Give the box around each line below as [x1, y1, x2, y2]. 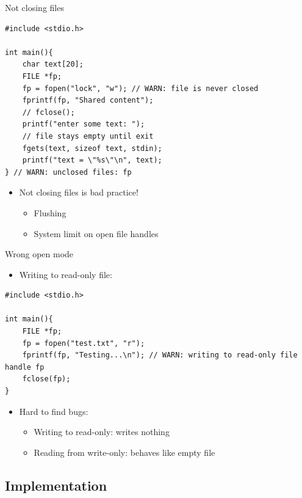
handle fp [5, 362, 45, 372]
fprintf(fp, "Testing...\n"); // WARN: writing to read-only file [22, 351, 298, 360]
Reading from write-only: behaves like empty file [34, 445, 215, 458]
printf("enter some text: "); [22, 120, 145, 129]
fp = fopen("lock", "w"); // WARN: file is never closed [22, 84, 259, 93]
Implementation [5, 475, 107, 494]
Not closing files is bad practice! [19, 186, 138, 199]
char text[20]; [22, 60, 84, 69]
